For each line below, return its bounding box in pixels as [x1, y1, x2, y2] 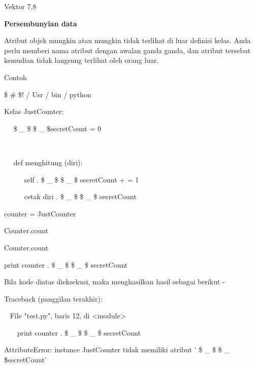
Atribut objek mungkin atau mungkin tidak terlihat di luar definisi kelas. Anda [4, 35, 251, 46]
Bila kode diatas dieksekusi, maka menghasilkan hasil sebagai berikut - [4, 276, 225, 287]
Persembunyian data [4, 18, 77, 28]
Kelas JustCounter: [4, 106, 64, 117]
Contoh [4, 71, 27, 82]
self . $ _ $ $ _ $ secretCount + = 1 [24, 174, 139, 185]
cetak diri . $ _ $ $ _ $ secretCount [24, 191, 137, 202]
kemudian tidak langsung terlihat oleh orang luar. [4, 55, 159, 65]
